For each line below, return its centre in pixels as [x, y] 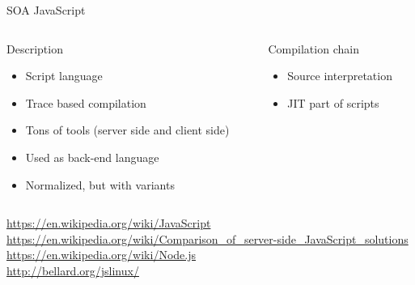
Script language [64, 76]
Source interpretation [340, 76]
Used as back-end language [92, 157]
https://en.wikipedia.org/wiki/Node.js [101, 255]
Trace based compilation [86, 102]
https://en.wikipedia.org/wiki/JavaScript [109, 223]
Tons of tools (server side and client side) [127, 130]
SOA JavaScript [46, 10]
